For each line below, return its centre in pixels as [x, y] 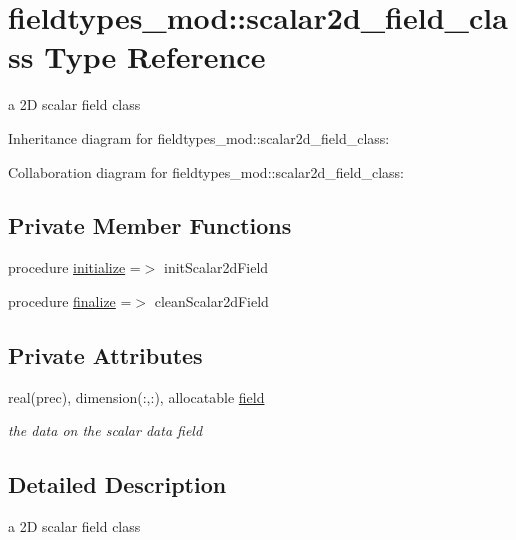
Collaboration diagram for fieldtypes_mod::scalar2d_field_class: [206, 171]
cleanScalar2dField [211, 300]
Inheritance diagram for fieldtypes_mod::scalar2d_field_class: [199, 137]
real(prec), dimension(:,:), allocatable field [136, 396]
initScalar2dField [216, 267]
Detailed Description [117, 484]
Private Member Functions [150, 225]
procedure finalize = [70, 300]
